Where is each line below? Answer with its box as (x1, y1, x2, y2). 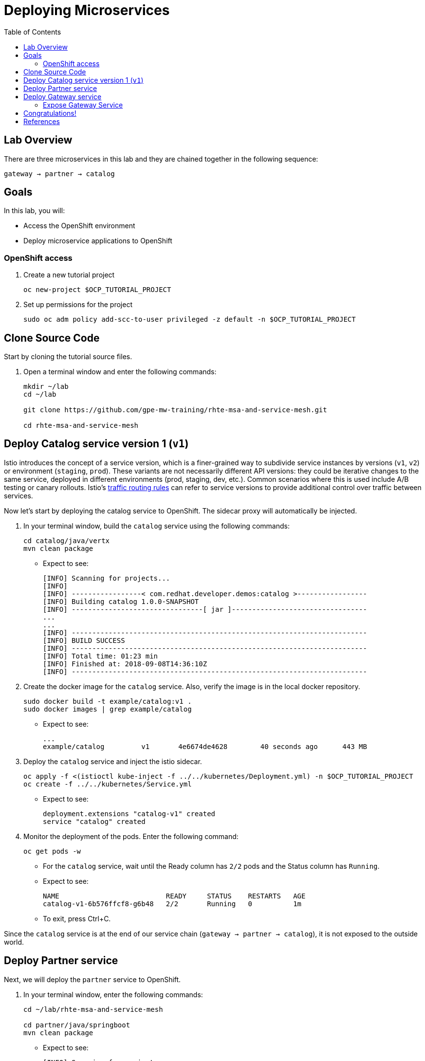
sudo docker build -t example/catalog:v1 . (23, 697, 192, 705)
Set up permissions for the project (23, 300, 132, 309)
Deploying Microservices (4, 2, 170, 18)
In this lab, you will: (4, 206, 65, 215)
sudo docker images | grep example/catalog (23, 705, 192, 713)
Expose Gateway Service (43, 100, 123, 109)
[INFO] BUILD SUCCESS (43, 636, 125, 644)
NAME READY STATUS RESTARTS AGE (43, 892, 306, 900)
